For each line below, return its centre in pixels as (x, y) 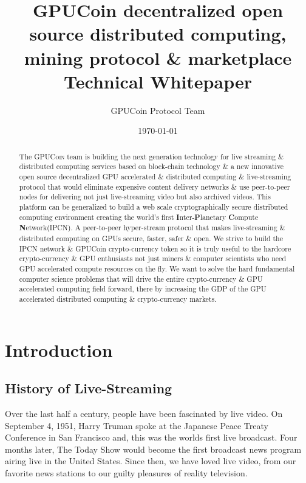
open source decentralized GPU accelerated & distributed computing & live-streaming (155, 176)
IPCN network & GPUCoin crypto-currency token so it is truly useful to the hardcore (155, 248)
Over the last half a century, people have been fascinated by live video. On (144, 413)
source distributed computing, (158, 34)
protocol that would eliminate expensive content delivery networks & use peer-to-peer (155, 186)
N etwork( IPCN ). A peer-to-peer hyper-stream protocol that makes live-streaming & (152, 228)
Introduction (59, 349)
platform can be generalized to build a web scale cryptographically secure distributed (154, 206)
